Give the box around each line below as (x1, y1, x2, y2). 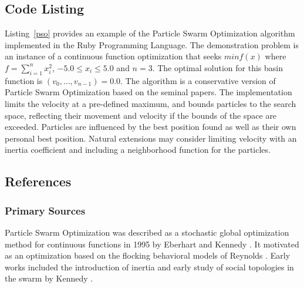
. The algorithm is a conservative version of (120, 74, 276, 86)
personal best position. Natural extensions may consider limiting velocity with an (5, 132, 297, 144)
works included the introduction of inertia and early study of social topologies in (5, 260, 294, 273)
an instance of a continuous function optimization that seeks (5, 50, 222, 62)
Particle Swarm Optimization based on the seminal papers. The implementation (5, 86, 292, 98)
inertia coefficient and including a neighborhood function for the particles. (5, 143, 271, 156)
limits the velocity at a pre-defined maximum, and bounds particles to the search (5, 97, 296, 109)
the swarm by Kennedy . (5, 272, 93, 284)
